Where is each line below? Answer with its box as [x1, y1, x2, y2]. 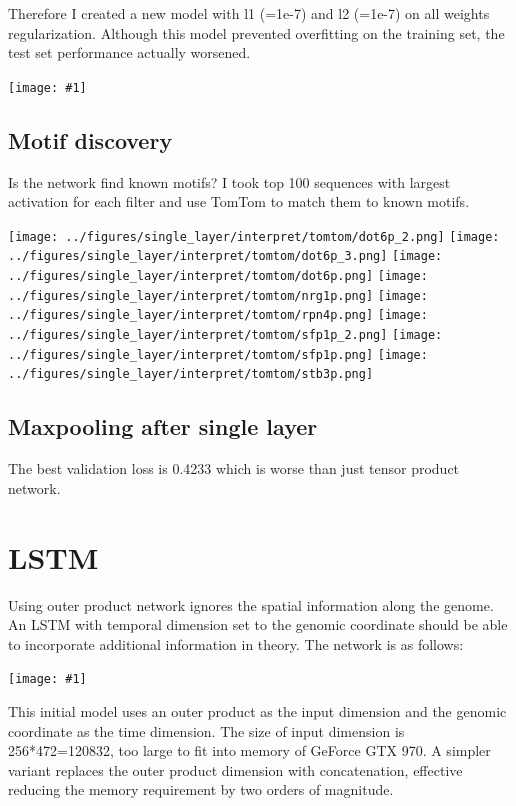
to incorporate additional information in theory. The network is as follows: [8, 633, 464, 654]
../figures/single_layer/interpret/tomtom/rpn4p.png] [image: [8, 308, 428, 323]
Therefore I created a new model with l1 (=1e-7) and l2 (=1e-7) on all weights [8, 3, 490, 23]
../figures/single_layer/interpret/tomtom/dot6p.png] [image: [8, 269, 428, 284]
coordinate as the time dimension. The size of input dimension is [8, 720, 405, 741]
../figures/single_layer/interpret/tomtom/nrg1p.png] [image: [8, 288, 428, 303]
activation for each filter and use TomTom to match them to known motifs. [8, 191, 470, 212]
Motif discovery [8, 124, 173, 155]
